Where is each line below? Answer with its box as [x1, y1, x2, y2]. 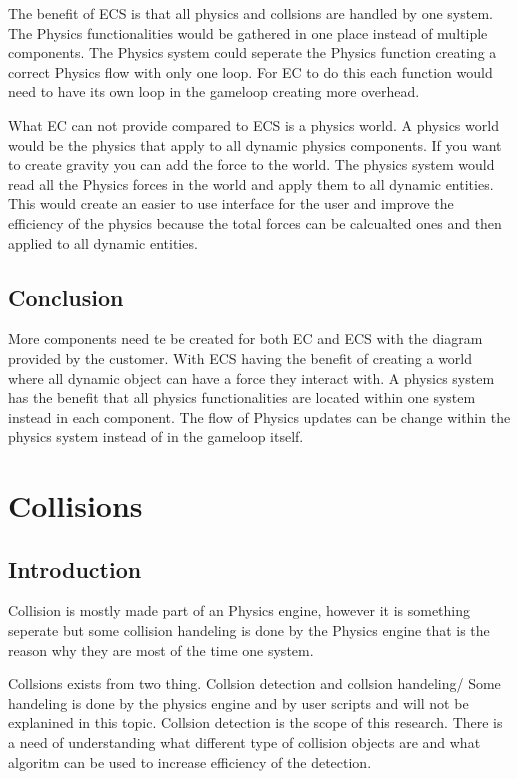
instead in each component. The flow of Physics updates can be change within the [8, 406, 511, 427]
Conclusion [8, 281, 124, 312]
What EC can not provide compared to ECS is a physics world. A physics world [8, 114, 499, 135]
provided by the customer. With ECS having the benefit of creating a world [8, 347, 473, 368]
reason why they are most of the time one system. [8, 639, 314, 660]
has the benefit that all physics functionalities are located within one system [8, 387, 476, 408]
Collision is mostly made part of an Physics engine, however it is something [8, 600, 470, 621]
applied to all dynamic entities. [8, 232, 198, 253]
